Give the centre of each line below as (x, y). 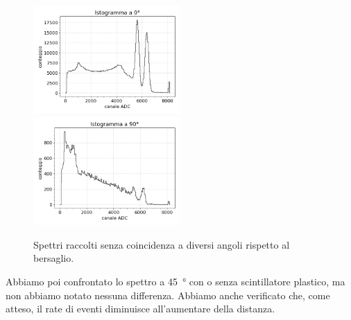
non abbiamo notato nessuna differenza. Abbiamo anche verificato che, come (168, 295)
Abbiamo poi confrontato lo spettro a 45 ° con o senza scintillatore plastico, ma (175, 282)
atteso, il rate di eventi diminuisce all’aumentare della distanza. (140, 309)
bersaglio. (54, 258)
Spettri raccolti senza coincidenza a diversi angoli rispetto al (162, 244)
